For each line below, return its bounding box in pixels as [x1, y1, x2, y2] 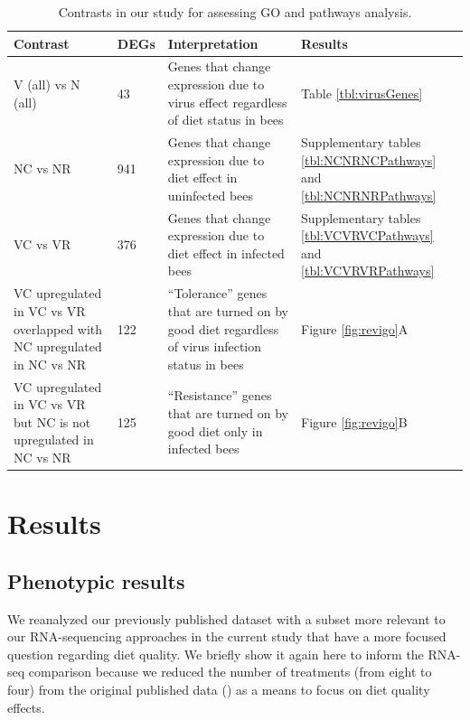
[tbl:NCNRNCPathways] [301, 150, 437, 169]
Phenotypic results [7, 566, 185, 594]
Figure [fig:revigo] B [301, 412, 408, 431]
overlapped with [14, 319, 103, 338]
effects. [7, 697, 45, 716]
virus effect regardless [167, 92, 287, 111]
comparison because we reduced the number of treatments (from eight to [28, 662, 432, 681]
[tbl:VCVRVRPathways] [301, 261, 435, 280]
